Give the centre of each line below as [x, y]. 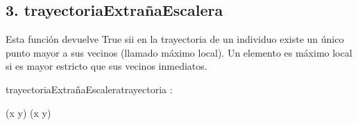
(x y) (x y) [28, 112]
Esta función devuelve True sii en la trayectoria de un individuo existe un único [175, 39]
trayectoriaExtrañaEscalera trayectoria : [89, 89]
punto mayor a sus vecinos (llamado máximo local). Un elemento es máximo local [179, 52]
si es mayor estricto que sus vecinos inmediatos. [106, 66]
